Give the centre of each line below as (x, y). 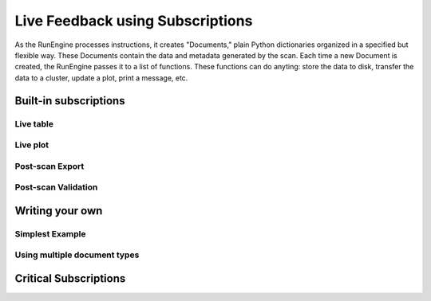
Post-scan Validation (56, 187)
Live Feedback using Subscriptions (134, 21)
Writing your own (59, 211)
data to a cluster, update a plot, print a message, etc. (101, 78)
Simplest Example (50, 233)
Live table (34, 123)
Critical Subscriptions (70, 278)
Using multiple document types (77, 255)
